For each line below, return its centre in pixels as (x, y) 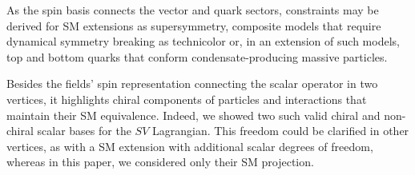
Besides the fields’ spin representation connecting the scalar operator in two (192, 84)
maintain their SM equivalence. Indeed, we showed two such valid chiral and (193, 115)
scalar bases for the (84, 131)
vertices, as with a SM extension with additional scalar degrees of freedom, (190, 146)
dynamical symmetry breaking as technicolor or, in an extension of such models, (203, 41)
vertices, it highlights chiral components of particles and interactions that (187, 99)
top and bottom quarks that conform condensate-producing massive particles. (197, 56)
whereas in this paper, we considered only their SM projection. (160, 162)
